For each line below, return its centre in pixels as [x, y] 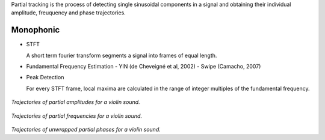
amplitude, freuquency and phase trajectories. [68, 13]
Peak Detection [45, 78]
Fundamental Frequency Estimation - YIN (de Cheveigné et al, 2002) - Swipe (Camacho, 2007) [144, 67]
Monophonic [36, 30]
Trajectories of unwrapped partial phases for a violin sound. [86, 130]
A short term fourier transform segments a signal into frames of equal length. [122, 55]
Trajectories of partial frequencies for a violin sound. [77, 116]
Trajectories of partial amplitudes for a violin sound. [76, 102]
